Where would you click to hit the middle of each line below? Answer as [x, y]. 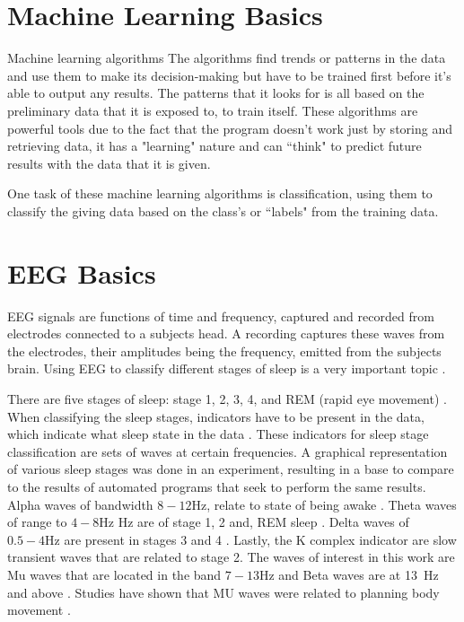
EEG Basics [82, 272]
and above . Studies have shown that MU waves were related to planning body [223, 592]
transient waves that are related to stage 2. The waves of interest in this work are [231, 557]
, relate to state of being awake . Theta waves [332, 504]
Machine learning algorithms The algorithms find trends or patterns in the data [227, 58]
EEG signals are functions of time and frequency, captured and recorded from [221, 315]
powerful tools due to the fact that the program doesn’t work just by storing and [230, 128]
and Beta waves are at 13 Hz [359, 574]
